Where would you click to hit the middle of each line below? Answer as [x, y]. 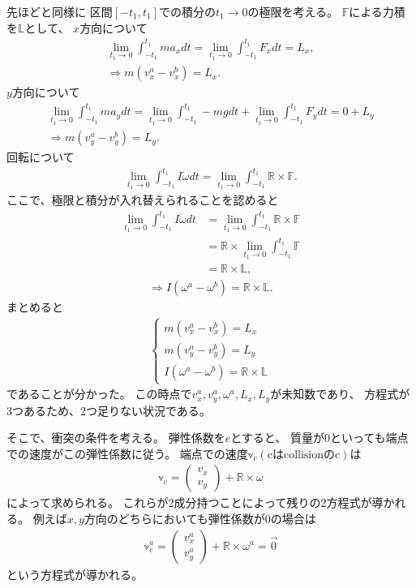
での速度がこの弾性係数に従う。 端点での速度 [127, 453]
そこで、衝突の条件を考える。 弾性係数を [116, 438]
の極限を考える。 [293, 11]
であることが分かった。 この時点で [99, 394]
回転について [41, 157]
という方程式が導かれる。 [75, 574]
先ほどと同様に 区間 [60, 11]
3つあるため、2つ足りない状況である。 [109, 410]
